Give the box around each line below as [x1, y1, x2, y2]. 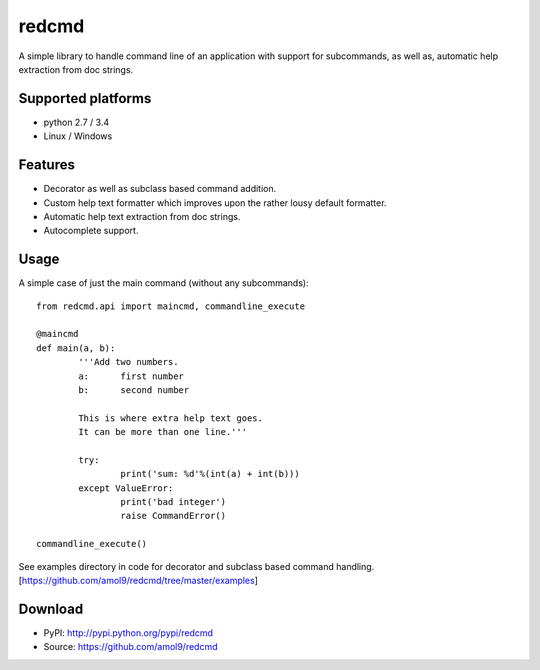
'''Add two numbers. [78, 356, 179, 368]
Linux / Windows [43, 130, 113, 142]
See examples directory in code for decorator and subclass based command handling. [18, 560, 375, 572]
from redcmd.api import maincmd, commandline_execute [36, 300, 305, 312]
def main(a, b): [36, 342, 116, 354]
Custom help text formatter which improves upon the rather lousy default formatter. [43, 196, 387, 209]
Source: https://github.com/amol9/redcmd [43, 641, 219, 653]
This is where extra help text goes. [78, 412, 264, 424]
